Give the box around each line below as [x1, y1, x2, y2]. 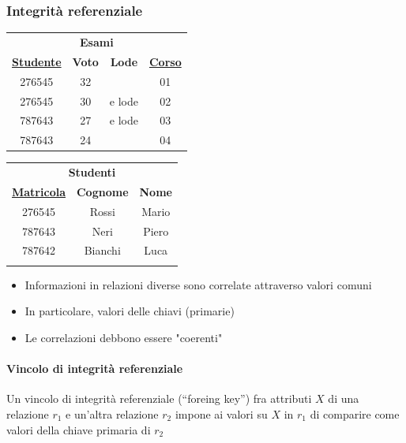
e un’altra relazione [66, 405, 159, 422]
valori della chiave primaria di [6, 421, 151, 437]
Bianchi [84, 242, 121, 259]
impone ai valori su [175, 405, 268, 422]
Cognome [76, 183, 129, 199]
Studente [12, 53, 62, 69]
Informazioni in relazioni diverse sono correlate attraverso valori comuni [24, 276, 372, 292]
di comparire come [310, 405, 400, 422]
